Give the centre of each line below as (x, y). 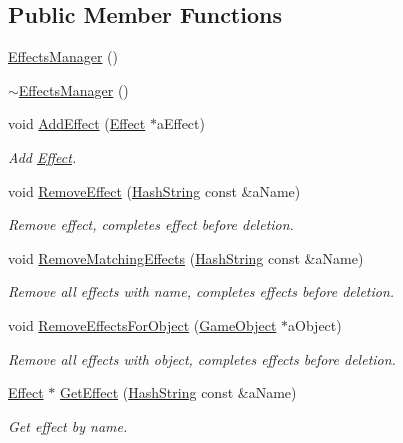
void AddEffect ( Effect (77, 123)
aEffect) (180, 123)
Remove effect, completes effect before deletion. (151, 224)
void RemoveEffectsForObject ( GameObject (142, 324)
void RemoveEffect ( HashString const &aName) (154, 190)
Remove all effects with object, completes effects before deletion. (202, 358)
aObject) (315, 324)
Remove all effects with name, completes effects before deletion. (201, 291)
